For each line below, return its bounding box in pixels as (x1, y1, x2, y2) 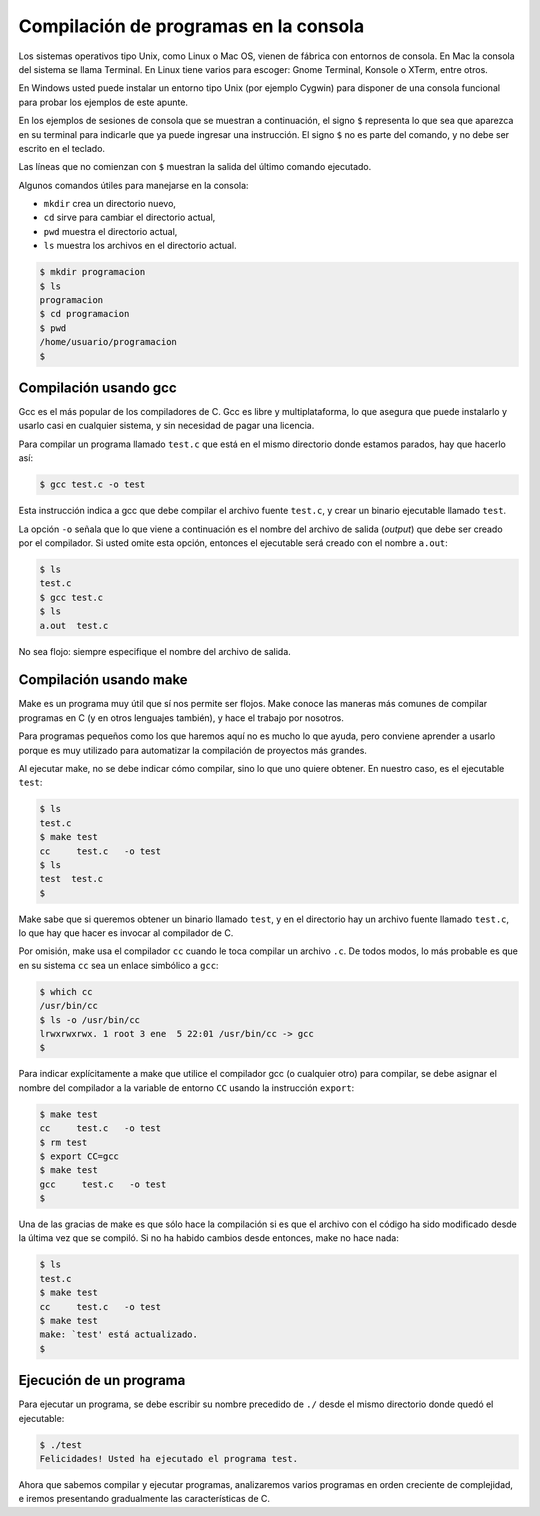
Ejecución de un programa (18, 1372, 186, 1389)
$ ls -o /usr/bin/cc (39, 1014, 140, 1025)
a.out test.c (39, 620, 109, 631)
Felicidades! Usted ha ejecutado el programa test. (39, 1453, 299, 1465)
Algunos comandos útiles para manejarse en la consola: (18, 179, 249, 191)
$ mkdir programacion (39, 266, 146, 278)
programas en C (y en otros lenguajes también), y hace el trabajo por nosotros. (18, 711, 345, 724)
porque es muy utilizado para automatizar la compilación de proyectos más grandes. (18, 744, 367, 756)
